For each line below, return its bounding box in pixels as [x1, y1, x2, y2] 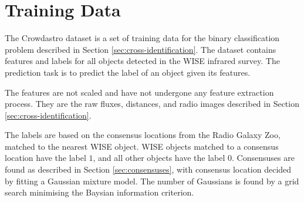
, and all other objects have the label [93, 151, 225, 164]
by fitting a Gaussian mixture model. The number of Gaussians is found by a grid [5, 174, 299, 187]
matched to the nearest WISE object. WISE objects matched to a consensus [5, 140, 279, 152]
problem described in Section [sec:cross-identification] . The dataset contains [5, 43, 276, 55]
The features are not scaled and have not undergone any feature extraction [5, 86, 274, 98]
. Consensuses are [232, 151, 295, 164]
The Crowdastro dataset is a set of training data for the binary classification [5, 32, 280, 44]
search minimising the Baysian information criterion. [5, 186, 194, 198]
